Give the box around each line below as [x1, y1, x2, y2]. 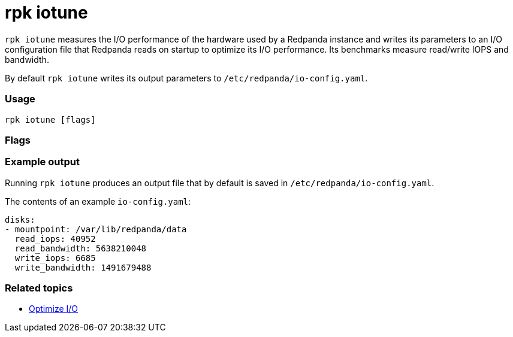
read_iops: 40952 [14, 233, 96, 244]
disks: [5, 214, 35, 224]
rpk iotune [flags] [5, 114, 96, 125]
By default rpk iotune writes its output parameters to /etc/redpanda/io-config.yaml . [5, 72, 368, 83]
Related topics [5, 282, 73, 294]
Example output [5, 156, 80, 168]
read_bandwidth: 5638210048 [14, 243, 147, 253]
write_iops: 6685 [14, 253, 96, 263]
